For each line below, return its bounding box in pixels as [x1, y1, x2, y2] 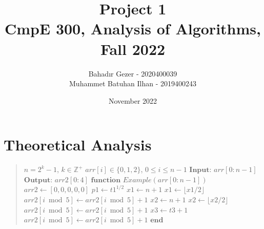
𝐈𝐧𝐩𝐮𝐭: [189, 166, 212, 174]
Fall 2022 [100, 38, 166, 59]
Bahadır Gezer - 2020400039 [88, 68, 177, 79]
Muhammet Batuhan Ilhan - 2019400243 [69, 78, 196, 89]
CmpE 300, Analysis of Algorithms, [5, 18, 261, 39]
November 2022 [108, 95, 157, 106]
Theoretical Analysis [4, 134, 152, 155]
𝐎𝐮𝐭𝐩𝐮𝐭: [24, 176, 53, 184]
